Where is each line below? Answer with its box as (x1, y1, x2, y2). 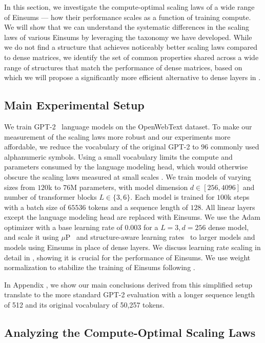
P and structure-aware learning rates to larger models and (65, 232, 255, 242)
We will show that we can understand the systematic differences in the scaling (4, 22, 250, 32)
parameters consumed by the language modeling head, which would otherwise (4, 161, 248, 172)
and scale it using (4, 232, 59, 242)
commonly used (210, 141, 259, 152)
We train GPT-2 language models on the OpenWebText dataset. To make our (4, 121, 252, 131)
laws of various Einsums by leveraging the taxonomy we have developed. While (4, 31, 252, 42)
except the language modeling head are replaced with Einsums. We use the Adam (4, 212, 260, 222)
